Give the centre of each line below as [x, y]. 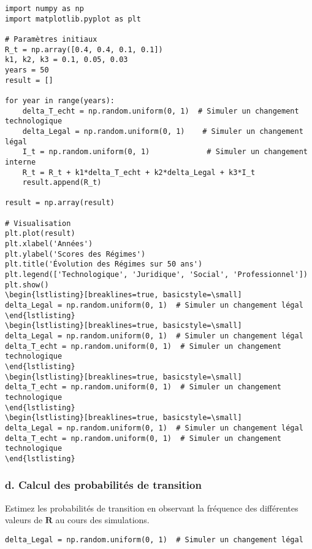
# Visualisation [38, 223]
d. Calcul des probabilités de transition [103, 485]
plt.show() [27, 285]
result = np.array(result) [60, 203]
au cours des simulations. [102, 520]
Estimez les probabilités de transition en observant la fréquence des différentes [152, 508]
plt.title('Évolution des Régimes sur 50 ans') [104, 264]
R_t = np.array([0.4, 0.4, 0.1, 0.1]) [84, 49]
